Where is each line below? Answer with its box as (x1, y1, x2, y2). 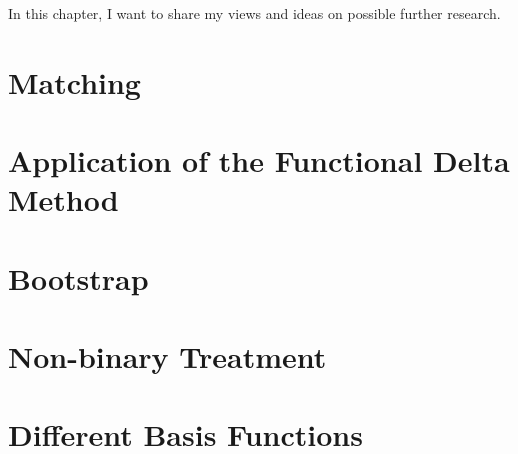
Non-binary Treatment (8, 336, 327, 377)
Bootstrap (8, 257, 149, 298)
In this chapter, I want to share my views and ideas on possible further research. (8, 3, 501, 23)
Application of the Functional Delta (8, 140, 510, 181)
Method (8, 179, 119, 220)
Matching (8, 61, 141, 102)
